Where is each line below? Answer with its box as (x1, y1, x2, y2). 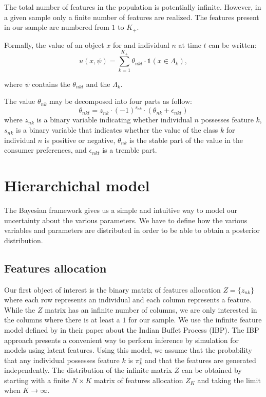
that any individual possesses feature (4, 354, 120, 365)
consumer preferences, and (4, 145, 87, 155)
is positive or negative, (44, 134, 116, 145)
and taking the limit (197, 374, 261, 385)
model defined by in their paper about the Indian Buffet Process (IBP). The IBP (4, 324, 259, 335)
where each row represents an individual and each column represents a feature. (4, 294, 252, 305)
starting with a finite (4, 374, 69, 385)
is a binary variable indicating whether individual (36, 114, 192, 125)
